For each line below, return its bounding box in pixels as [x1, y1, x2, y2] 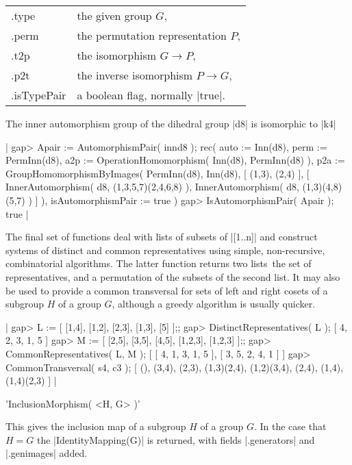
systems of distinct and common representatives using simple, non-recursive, [5, 242, 325, 257]
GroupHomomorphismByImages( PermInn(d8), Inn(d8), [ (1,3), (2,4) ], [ [5, 166, 310, 180]
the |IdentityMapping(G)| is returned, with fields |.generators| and [36, 432, 315, 447]
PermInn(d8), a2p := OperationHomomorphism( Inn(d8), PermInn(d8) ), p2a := [5, 153, 345, 167]
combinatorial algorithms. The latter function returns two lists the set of [5, 256, 312, 271]
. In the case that [253, 419, 327, 433]
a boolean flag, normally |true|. [77, 87, 225, 103]
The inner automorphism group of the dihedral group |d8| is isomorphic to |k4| [5, 116, 336, 130]
